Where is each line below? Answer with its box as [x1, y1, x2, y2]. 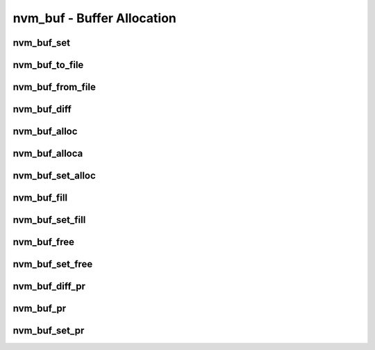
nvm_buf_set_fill [12, 214, 86, 226]
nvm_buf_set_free [12, 258, 93, 270]
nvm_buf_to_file [12, 59, 84, 71]
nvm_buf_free [12, 236, 74, 248]
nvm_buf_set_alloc [12, 170, 97, 182]
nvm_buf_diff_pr [12, 281, 86, 292]
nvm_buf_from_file [12, 81, 97, 93]
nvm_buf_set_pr [12, 325, 85, 337]
